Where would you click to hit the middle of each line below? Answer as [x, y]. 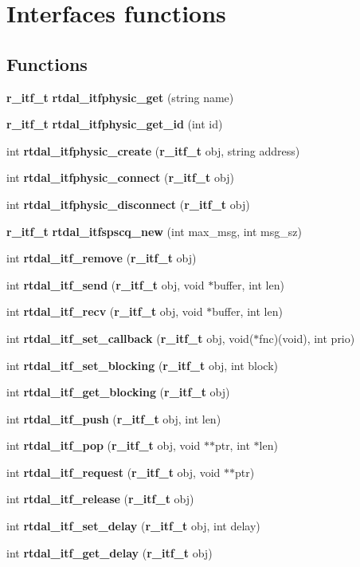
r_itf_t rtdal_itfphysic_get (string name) [120, 97]
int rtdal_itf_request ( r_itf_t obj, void [113, 472]
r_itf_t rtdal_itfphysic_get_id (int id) [115, 124]
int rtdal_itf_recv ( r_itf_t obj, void [105, 311]
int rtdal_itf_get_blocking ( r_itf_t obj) [118, 392]
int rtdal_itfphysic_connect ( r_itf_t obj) [120, 177]
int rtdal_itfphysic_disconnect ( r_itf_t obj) [128, 204]
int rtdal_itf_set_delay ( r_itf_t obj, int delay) [133, 526]
